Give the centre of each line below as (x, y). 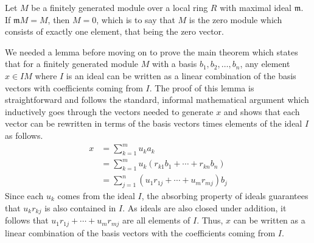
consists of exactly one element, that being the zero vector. (114, 31)
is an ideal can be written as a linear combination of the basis (181, 75)
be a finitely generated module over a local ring (120, 7)
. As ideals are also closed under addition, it (204, 207)
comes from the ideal (96, 196)
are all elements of (156, 220)
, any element (265, 64)
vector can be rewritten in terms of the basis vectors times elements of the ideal (154, 123)
